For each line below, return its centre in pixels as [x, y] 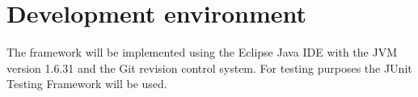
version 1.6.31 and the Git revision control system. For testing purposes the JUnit [209, 67]
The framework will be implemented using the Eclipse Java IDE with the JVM [202, 52]
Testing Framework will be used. [87, 84]
